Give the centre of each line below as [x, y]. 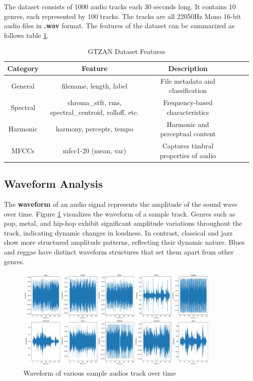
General [23, 85]
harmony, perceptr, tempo [94, 129]
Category [23, 68]
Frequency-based [188, 102]
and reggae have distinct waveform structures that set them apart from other [119, 251]
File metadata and [188, 81]
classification [188, 90]
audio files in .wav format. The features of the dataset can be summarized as [119, 26]
